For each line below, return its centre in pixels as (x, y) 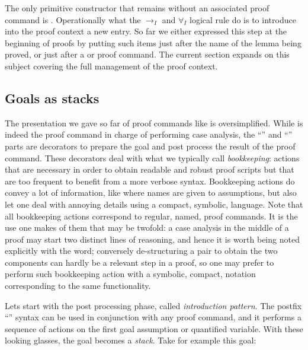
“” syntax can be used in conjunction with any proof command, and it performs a (153, 317)
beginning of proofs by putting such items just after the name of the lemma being (153, 42)
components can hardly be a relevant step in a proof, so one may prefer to (139, 262)
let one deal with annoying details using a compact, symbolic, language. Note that (154, 204)
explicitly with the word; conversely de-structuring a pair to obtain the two (141, 251)
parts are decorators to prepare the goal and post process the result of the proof (150, 146)
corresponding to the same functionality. (78, 286)
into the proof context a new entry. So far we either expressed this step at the (146, 31)
